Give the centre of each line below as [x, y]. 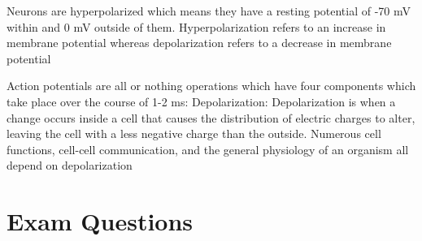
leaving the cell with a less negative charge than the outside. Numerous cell [194, 133]
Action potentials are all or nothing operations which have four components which [211, 86]
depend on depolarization [70, 165]
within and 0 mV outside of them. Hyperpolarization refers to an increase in [196, 26]
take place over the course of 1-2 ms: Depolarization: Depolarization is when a [201, 101]
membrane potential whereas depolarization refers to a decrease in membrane [199, 43]
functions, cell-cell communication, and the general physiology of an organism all [208, 149]
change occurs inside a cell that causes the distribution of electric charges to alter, [211, 117]
